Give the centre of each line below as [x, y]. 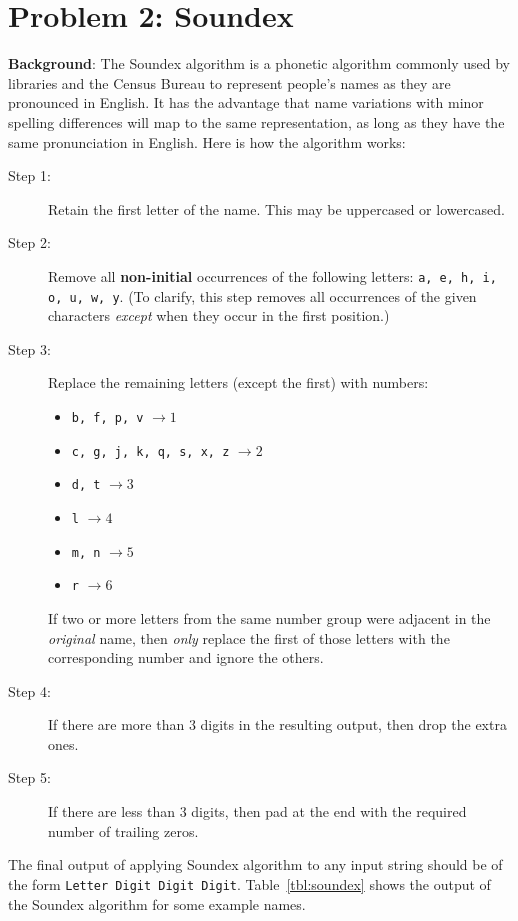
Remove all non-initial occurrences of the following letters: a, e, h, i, [272, 275]
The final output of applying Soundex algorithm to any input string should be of [255, 864]
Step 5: [29, 777]
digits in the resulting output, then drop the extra [353, 724]
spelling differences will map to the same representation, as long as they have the [256, 121]
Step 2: [29, 242]
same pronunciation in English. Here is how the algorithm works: [207, 141]
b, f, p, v [107, 417]
